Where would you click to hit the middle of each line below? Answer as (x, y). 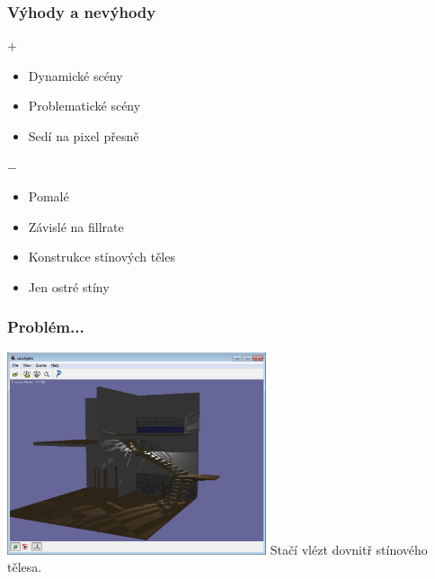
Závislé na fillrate (76, 226)
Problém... (46, 327)
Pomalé (49, 196)
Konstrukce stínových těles (102, 257)
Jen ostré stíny (69, 286)
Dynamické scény (75, 75)
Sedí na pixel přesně (84, 136)
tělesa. (25, 567)
